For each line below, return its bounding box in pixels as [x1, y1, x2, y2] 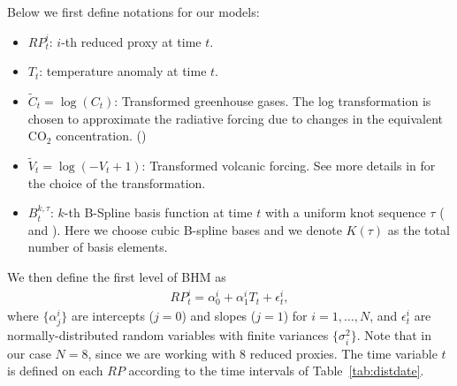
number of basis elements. [27, 238, 168, 256]
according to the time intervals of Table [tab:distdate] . [128, 361, 424, 380]
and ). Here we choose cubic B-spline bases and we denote [27, 220, 342, 238]
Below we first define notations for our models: [7, 3, 260, 20]
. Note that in [356, 326, 432, 344]
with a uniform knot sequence [264, 203, 426, 222]
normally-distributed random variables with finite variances [7, 326, 329, 344]
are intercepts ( [71, 307, 155, 325]
